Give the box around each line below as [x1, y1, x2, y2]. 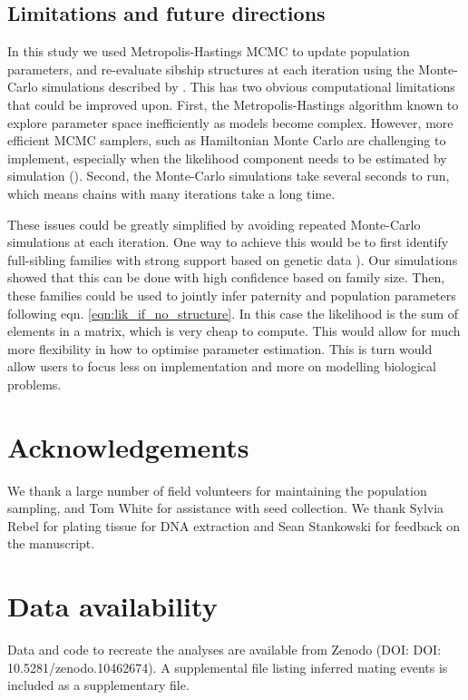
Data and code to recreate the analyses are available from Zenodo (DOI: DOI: [7, 640, 442, 659]
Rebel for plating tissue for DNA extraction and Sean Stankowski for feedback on [7, 516, 460, 535]
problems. [7, 374, 62, 393]
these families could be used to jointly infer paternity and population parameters [7, 285, 456, 304]
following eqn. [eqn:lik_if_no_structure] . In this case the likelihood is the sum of [7, 303, 459, 322]
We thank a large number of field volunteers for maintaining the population [7, 480, 427, 499]
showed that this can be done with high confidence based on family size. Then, [7, 268, 445, 287]
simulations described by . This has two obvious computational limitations [42, 77, 455, 96]
